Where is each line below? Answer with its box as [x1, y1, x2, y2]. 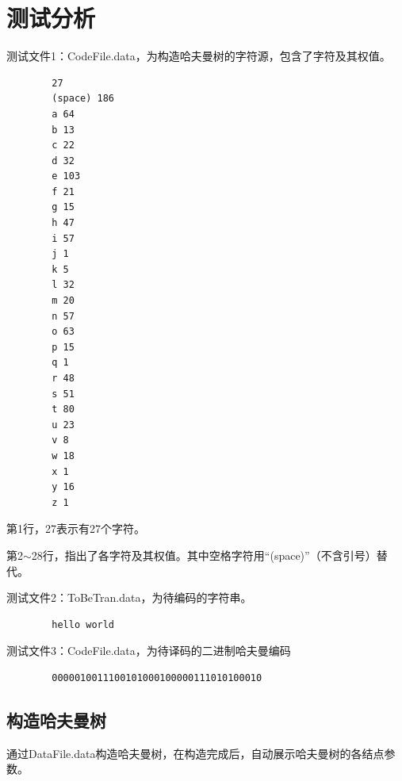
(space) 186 [52, 93, 115, 105]
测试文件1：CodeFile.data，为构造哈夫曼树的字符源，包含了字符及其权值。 [6, 48, 391, 64]
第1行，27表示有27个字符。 [6, 520, 145, 537]
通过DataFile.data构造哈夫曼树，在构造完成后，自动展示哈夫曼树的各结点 [6, 745, 385, 761]
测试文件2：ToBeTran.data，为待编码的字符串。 [6, 589, 252, 606]
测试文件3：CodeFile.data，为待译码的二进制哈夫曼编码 [6, 642, 291, 659]
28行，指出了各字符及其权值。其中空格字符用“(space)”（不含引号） [31, 546, 377, 563]
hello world [52, 618, 115, 630]
